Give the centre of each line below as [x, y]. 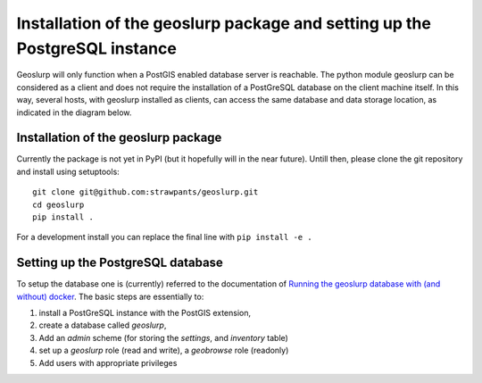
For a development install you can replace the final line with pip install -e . [164, 237]
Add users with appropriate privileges [108, 362]
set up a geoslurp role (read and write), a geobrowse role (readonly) [164, 350]
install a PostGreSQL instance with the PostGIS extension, [145, 313]
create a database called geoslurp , [103, 325]
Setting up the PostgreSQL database [120, 263]
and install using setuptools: [68, 171]
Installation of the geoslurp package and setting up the [224, 23]
